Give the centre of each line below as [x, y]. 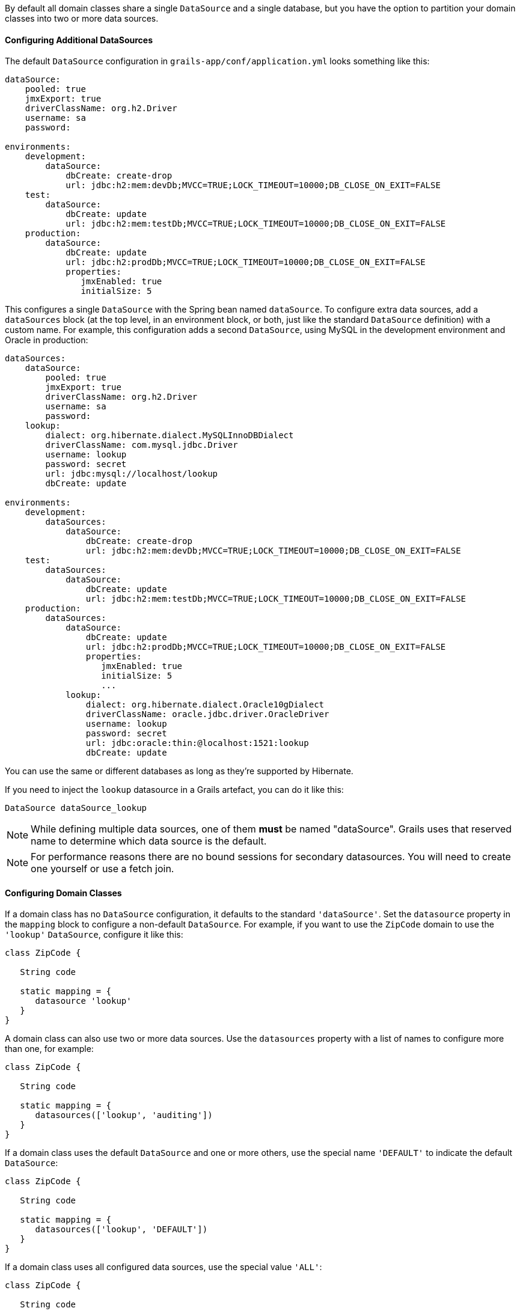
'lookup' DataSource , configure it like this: [94, 935]
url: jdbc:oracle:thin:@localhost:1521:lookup [197, 743]
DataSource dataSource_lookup [76, 808]
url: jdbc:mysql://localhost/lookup [132, 474]
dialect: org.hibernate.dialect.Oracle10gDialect [205, 705]
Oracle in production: [47, 340]
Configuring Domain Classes [63, 893]
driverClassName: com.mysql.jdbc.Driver [142, 445]
